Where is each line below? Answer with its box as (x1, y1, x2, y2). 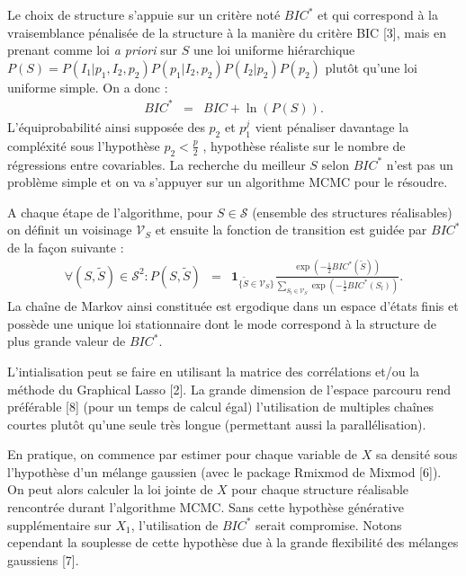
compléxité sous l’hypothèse (7, 136, 160, 155)
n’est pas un (386, 155, 453, 173)
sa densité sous (375, 445, 458, 464)
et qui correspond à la (318, 5, 438, 23)
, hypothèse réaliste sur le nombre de (202, 136, 406, 155)
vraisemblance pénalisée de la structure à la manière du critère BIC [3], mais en (7, 22, 446, 41)
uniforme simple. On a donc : (7, 77, 168, 96)
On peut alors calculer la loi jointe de (7, 480, 213, 499)
